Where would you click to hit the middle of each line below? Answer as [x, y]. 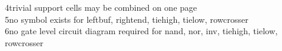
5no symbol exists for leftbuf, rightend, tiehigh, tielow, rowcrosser [127, 19]
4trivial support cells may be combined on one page [101, 7]
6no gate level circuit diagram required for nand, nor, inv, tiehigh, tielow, [141, 31]
